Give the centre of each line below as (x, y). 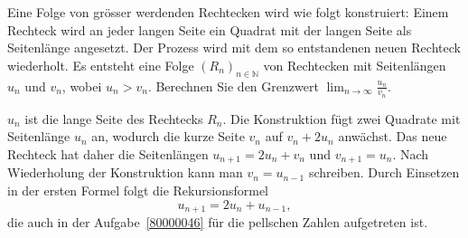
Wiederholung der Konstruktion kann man (125, 172)
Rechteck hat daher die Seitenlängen (108, 154)
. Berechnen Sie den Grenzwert (233, 86)
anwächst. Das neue (393, 136)
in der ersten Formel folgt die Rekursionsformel (138, 190)
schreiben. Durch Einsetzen (384, 172)
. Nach (411, 154)
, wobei (82, 86)
